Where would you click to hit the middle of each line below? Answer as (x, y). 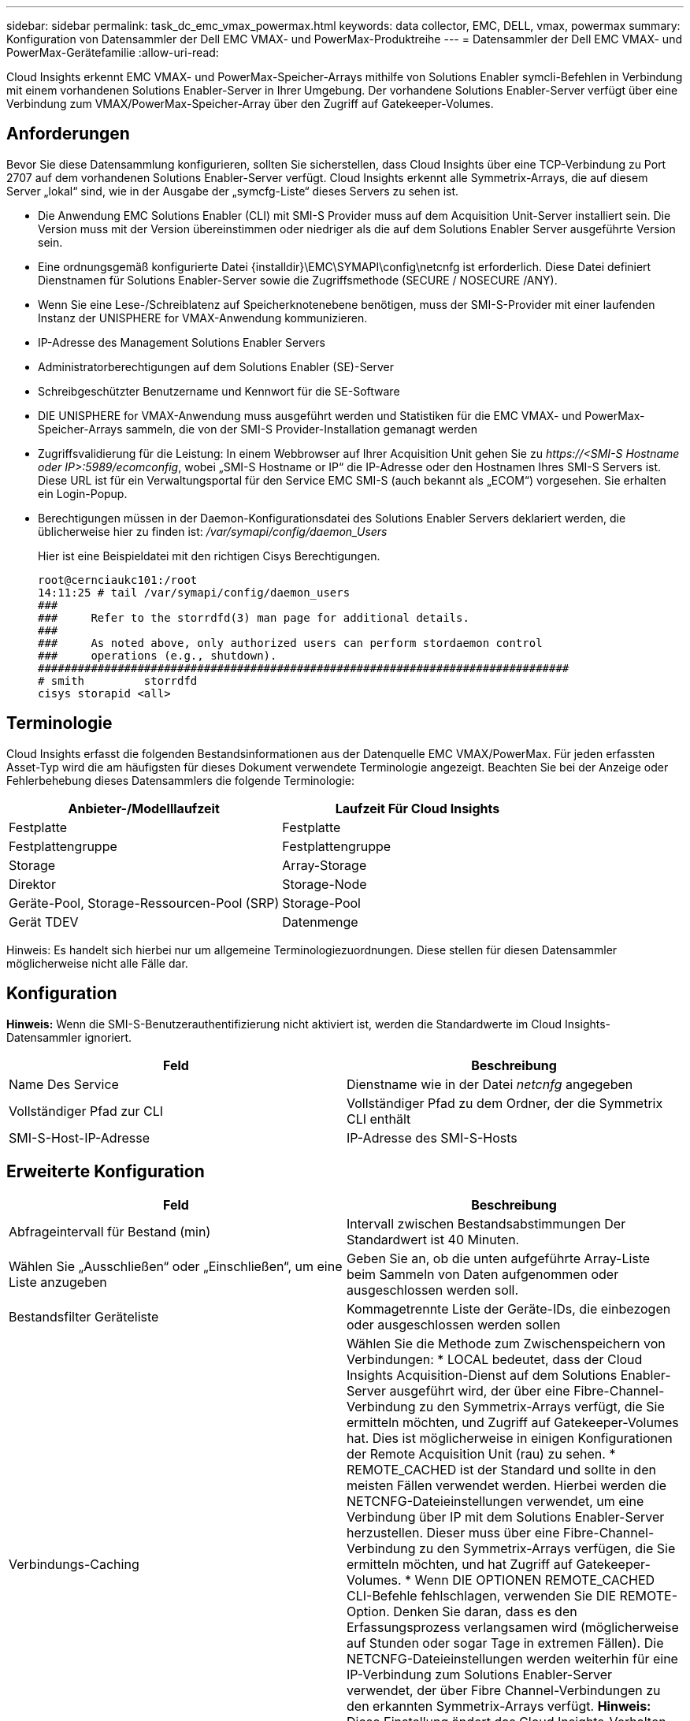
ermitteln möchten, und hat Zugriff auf (460, 1565)
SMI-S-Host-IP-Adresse (79, 1137)
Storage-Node (325, 884)
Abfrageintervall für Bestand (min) (110, 1232)
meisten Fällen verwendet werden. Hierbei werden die (507, 1486)
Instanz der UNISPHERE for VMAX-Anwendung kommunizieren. (203, 318)
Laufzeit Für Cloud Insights (417, 808)
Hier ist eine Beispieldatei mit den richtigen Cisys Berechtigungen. (209, 556)
